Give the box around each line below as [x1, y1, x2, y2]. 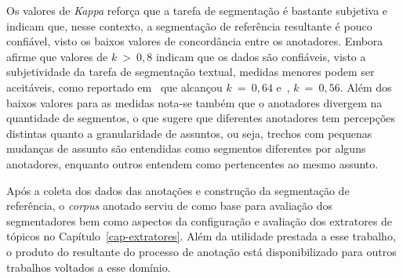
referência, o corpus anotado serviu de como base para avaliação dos [6, 197, 332, 214]
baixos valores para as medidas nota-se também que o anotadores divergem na [6, 94, 383, 110]
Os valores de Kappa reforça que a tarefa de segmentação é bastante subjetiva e [6, 2, 388, 18]
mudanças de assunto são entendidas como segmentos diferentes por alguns [6, 140, 366, 157]
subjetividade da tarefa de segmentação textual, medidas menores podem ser [6, 63, 375, 80]
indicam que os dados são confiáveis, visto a [155, 48, 366, 64]
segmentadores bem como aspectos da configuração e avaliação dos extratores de [6, 212, 393, 229]
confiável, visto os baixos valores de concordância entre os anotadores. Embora [6, 33, 383, 49]
